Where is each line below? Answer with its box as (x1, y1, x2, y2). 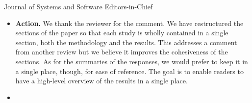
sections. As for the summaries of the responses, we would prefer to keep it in (15, 56, 248, 66)
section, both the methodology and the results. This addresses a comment (15, 37, 237, 47)
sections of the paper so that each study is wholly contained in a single (15, 27, 228, 38)
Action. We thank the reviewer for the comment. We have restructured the (15, 18, 244, 28)
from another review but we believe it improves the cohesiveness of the (15, 47, 228, 57)
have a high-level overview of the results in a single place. (15, 76, 188, 86)
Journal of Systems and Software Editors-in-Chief (4, 1, 153, 11)
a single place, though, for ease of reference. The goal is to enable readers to (15, 66, 244, 76)
